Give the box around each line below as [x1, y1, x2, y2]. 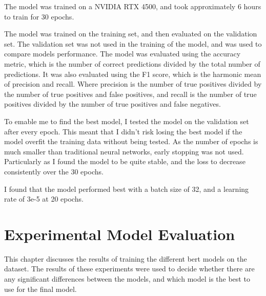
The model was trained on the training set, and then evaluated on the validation [4, 28, 257, 39]
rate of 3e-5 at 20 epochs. [4, 193, 84, 204]
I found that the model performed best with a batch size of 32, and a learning [4, 183, 249, 194]
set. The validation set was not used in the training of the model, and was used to [4, 38, 262, 49]
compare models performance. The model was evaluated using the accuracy [4, 48, 241, 59]
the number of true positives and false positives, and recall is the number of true [4, 88, 257, 99]
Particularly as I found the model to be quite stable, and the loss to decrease [4, 156, 245, 167]
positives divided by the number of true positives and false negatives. [4, 98, 221, 109]
